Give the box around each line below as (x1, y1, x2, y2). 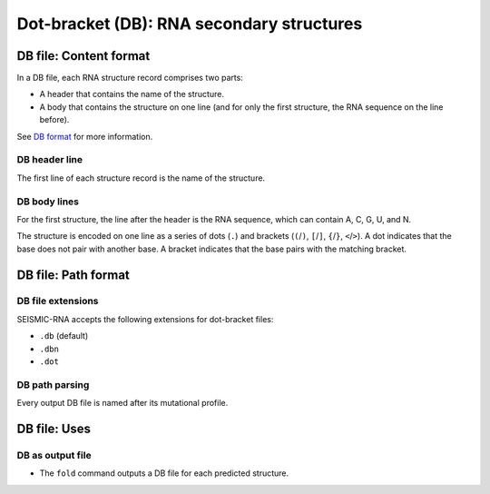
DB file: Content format (16, 48, 151, 64)
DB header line (16, 153, 83, 166)
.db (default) (39, 331, 89, 341)
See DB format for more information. (16, 131, 153, 142)
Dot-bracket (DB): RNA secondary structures (16, 14, 363, 34)
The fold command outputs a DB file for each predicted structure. (39, 468, 289, 479)
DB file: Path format (16, 267, 131, 282)
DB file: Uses (16, 420, 91, 436)
